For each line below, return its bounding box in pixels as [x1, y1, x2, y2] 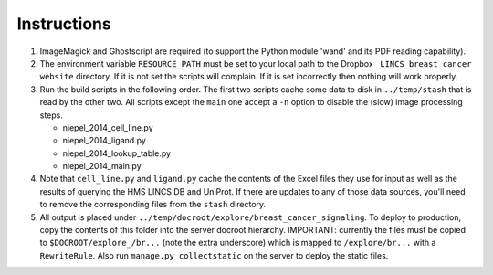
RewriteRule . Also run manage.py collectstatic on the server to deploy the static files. [39, 249, 389, 260]
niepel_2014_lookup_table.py [62, 147, 172, 159]
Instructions [16, 14, 111, 34]
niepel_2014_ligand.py [62, 135, 146, 146]
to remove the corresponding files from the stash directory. [39, 199, 267, 210]
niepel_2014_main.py [62, 161, 142, 172]
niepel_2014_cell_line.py [62, 122, 154, 132]
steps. [39, 110, 63, 121]
